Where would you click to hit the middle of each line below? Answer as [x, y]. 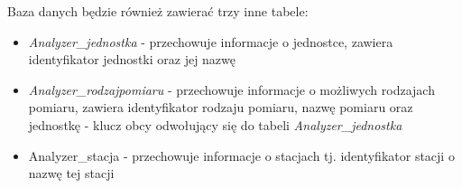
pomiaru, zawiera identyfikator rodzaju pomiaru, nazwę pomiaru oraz [221, 107]
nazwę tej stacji [71, 173]
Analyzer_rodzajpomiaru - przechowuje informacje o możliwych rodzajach [231, 89]
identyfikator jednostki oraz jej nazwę [132, 59]
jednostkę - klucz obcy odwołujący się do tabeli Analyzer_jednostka [215, 124]
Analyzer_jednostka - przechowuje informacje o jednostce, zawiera [211, 41]
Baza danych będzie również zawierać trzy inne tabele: [158, 11]
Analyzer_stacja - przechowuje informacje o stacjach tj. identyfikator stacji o [241, 155]
